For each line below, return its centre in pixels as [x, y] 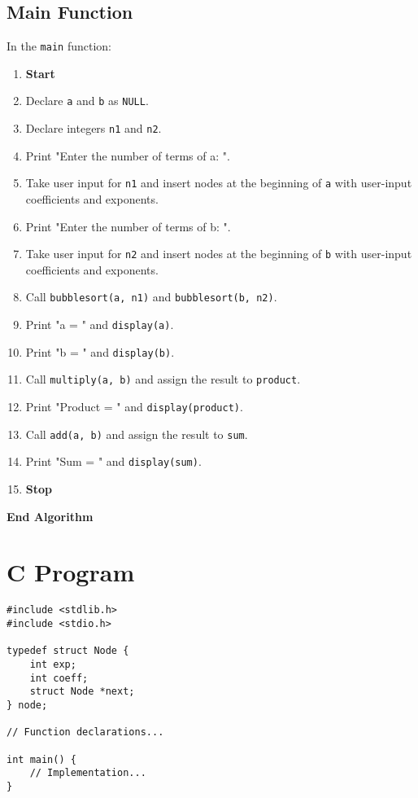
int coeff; [59, 678]
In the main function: [59, 46]
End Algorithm [50, 516]
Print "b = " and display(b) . [100, 351]
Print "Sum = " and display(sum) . [113, 461]
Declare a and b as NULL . [87, 101]
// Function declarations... [85, 732]
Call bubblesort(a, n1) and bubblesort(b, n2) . [151, 297]
